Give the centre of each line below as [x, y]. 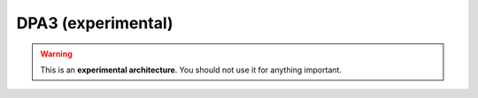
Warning [56, 54]
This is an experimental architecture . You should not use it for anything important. [191, 70]
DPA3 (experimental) [95, 23]
